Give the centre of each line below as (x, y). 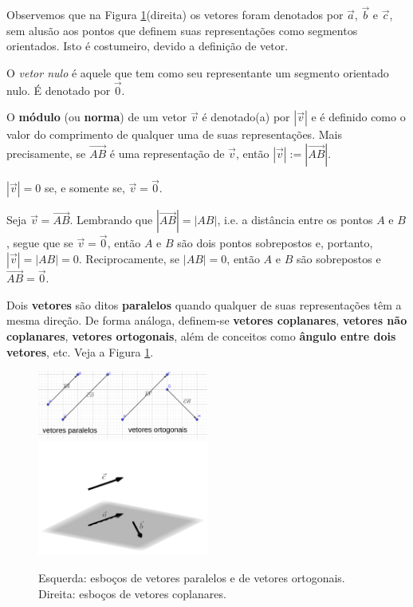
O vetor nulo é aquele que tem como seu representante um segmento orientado (198, 73)
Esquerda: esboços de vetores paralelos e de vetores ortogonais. (192, 578)
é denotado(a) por (246, 117)
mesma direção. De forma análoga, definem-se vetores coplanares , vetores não (207, 320)
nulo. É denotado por (59, 90)
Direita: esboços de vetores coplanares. (132, 593)
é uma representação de (167, 153)
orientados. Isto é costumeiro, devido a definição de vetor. (147, 46)
